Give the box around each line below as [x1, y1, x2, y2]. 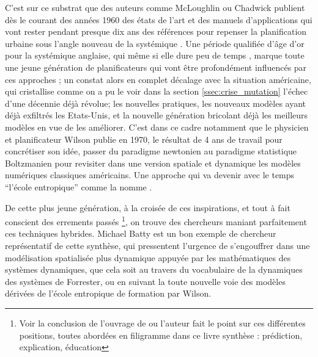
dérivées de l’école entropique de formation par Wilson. [5, 287, 212, 300]
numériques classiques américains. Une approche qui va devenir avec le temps [5, 168, 295, 181]
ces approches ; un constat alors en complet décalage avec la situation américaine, [5, 73, 311, 85]
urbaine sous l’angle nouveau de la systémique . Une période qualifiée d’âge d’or [5, 37, 305, 49]
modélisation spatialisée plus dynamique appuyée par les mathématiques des [5, 251, 291, 264]
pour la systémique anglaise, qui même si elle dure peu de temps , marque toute [5, 49, 305, 62]
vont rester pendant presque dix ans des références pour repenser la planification [5, 25, 307, 38]
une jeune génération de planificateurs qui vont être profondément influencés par [5, 60, 307, 73]
